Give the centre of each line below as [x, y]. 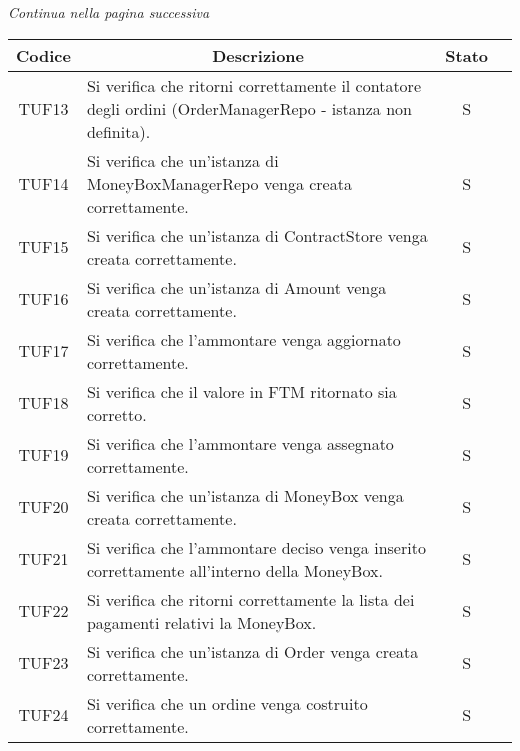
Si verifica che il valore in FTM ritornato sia [241, 391]
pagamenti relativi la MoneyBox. [201, 622]
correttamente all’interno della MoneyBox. [234, 570]
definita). [118, 131]
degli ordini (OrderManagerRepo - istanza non [249, 108]
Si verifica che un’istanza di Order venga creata [252, 651]
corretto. [116, 414]
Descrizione [258, 55]
